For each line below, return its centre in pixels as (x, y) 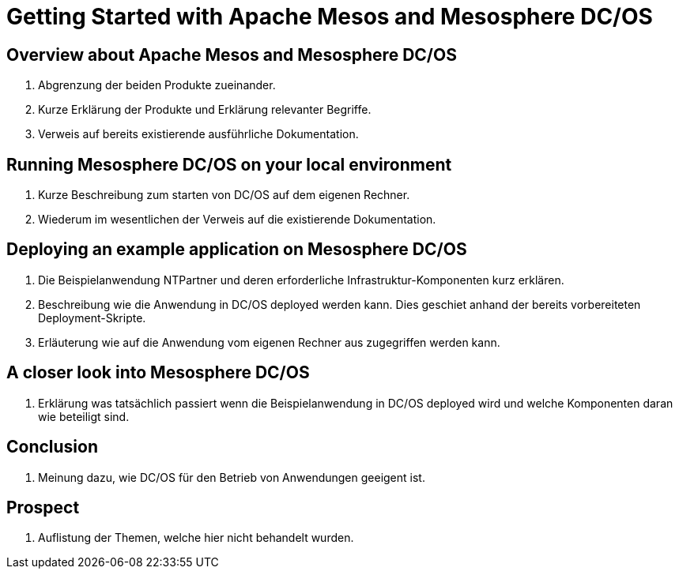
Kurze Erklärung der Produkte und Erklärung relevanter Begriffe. (205, 110)
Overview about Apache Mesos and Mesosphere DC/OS (232, 54)
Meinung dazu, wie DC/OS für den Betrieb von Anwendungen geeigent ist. (232, 477)
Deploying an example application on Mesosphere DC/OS (237, 250)
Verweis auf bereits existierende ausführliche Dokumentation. (198, 134)
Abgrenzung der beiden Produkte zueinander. (157, 85)
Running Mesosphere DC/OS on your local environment (229, 164)
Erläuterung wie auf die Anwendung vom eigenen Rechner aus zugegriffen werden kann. (269, 342)
